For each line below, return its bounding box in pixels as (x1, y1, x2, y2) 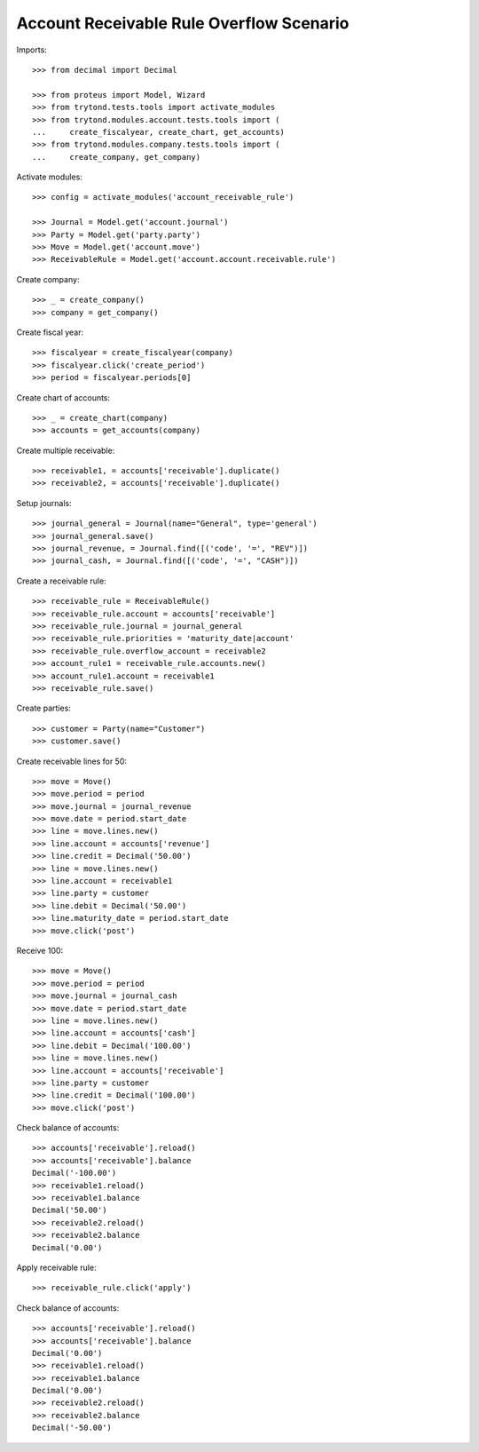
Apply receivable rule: (16, 1262, 97, 1273)
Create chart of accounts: (16, 392, 111, 403)
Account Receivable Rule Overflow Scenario (16, 13, 349, 33)
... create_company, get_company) (32, 152, 201, 162)
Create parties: (16, 702, 71, 714)
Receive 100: (16, 945, 64, 956)
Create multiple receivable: (16, 445, 115, 456)
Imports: (16, 44, 48, 55)
